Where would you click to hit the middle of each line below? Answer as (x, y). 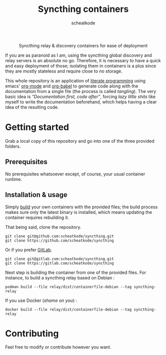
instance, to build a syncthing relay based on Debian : (60, 277)
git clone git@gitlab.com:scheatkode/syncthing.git (59, 259)
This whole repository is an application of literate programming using (75, 81)
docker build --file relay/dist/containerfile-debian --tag (69, 309)
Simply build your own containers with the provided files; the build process (82, 207)
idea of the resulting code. (32, 107)
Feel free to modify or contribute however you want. (58, 347)
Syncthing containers (83, 9)
